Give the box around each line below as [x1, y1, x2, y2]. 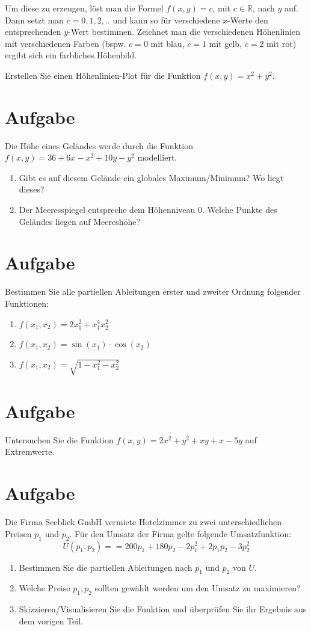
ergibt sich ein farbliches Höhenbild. [5, 49, 137, 61]
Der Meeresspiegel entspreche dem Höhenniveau [19, 203, 196, 216]
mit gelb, [209, 37, 242, 49]
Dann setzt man [5, 13, 64, 26]
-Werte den [227, 13, 268, 26]
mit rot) [266, 37, 297, 49]
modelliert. [137, 151, 177, 164]
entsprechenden [5, 25, 61, 38]
